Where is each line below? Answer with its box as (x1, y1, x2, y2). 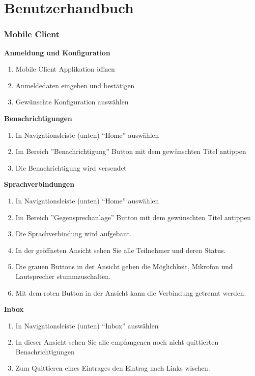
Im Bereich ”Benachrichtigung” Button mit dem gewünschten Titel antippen (15, 146, 246, 156)
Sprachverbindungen (4, 179, 75, 189)
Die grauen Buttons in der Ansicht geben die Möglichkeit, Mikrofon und (15, 261, 233, 272)
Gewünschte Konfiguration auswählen (15, 97, 129, 107)
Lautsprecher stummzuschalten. (15, 271, 111, 281)
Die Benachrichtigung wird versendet (15, 162, 127, 173)
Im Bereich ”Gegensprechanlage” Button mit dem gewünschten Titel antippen (15, 212, 251, 222)
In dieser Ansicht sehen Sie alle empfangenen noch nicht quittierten (15, 337, 219, 347)
